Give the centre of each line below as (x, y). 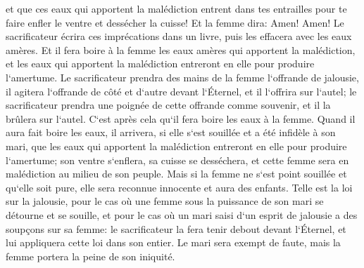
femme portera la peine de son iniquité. (90, 256)
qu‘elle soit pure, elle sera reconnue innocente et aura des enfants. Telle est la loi (179, 187)
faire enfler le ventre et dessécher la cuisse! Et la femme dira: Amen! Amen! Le (175, 22)
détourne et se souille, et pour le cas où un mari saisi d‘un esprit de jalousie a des (182, 214)
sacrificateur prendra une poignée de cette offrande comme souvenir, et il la (168, 105)
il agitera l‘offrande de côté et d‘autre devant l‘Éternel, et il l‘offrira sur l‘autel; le (181, 91)
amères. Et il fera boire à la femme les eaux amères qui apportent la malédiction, (181, 49)
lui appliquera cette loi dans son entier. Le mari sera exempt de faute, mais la (173, 242)
